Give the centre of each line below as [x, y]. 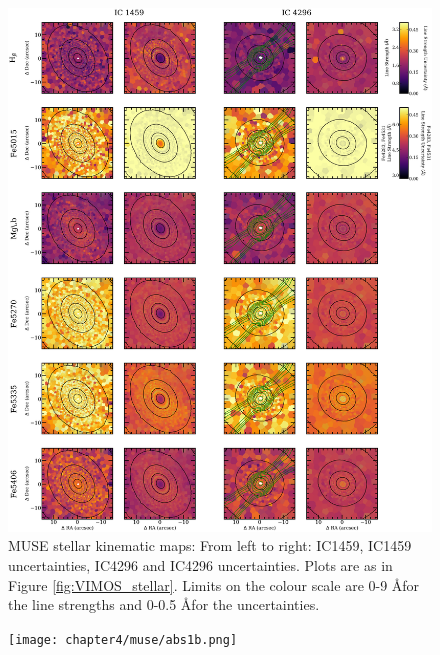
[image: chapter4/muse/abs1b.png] [123, 639]
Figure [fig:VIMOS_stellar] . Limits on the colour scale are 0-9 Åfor [214, 584]
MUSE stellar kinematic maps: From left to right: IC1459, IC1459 [210, 545]
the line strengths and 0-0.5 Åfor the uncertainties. [164, 604]
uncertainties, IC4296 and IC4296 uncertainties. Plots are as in [200, 564]
